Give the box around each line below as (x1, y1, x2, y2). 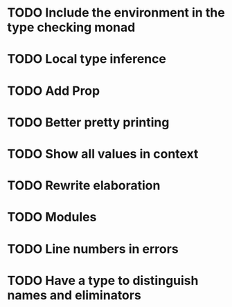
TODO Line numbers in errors (7, 241, 179, 257)
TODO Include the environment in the (7, 5, 225, 21)
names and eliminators (7, 287, 142, 303)
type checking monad (7, 19, 136, 35)
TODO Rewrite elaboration (7, 178, 161, 194)
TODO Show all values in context (7, 146, 199, 162)
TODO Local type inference (7, 51, 166, 67)
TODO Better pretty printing (7, 114, 170, 130)
